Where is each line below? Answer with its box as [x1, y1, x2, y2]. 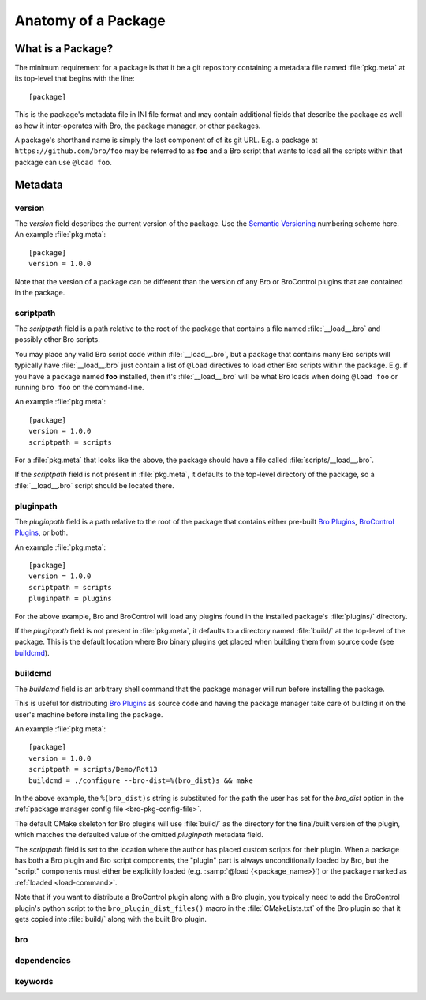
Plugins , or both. [14, 528, 69, 537]
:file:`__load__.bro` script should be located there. [14, 480, 174, 490]
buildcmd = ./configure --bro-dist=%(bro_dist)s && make [28, 776, 254, 785]
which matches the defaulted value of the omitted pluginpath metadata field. [14, 830, 263, 840]
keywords [14, 976, 54, 987]
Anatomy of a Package [14, 12, 166, 29]
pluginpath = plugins [28, 594, 112, 603]
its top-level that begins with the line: [14, 73, 135, 83]
